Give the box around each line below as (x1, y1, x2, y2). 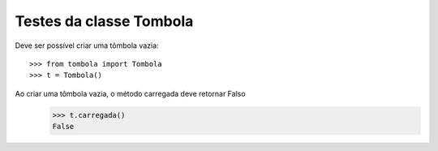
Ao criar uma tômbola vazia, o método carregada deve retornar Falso (15, 88, 247, 98)
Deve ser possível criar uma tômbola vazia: (15, 41, 159, 50)
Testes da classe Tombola (15, 12, 194, 30)
